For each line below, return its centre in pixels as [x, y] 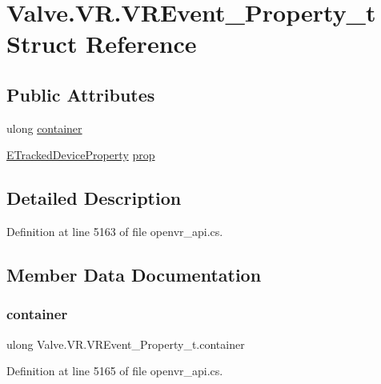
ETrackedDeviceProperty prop [81, 155]
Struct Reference [102, 44]
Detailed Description [94, 198]
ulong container [44, 128]
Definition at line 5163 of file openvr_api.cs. [115, 232]
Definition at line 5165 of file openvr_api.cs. [115, 371]
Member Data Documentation [134, 275]
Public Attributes [81, 94]
